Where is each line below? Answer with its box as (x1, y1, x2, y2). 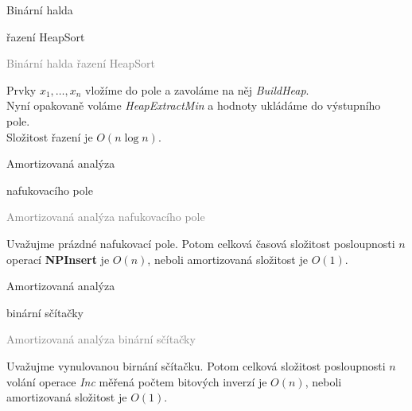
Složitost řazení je (6, 128, 93, 145)
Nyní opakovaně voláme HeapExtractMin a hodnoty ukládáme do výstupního (6, 97, 381, 114)
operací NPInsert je (6, 250, 110, 267)
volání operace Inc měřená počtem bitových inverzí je (6, 373, 267, 390)
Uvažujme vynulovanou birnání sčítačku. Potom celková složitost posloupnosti (6, 357, 386, 374)
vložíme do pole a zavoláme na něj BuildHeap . (85, 81, 309, 98)
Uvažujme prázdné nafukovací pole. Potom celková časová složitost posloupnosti (6, 235, 395, 251)
